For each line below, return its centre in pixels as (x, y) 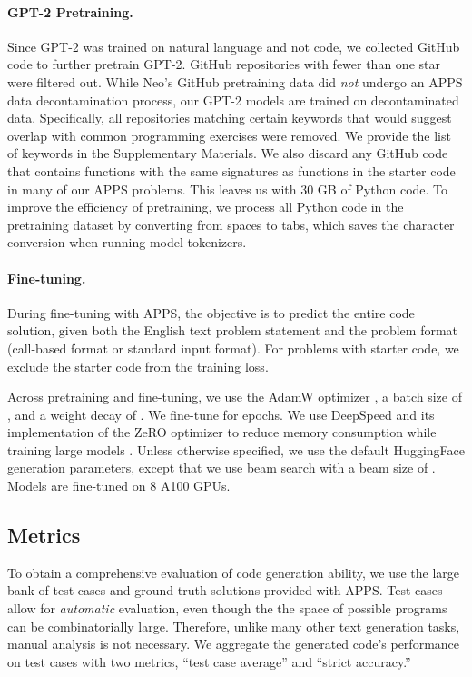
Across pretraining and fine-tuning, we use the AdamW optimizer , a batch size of (235, 397)
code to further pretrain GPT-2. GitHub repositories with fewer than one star (224, 64)
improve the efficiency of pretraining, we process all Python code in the (206, 207)
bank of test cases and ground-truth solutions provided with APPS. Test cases (225, 590)
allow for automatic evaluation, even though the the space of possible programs (227, 608)
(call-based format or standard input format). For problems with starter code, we (233, 348)
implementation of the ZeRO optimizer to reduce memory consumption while (222, 432)
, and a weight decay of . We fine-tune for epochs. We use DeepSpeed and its (221, 414)
